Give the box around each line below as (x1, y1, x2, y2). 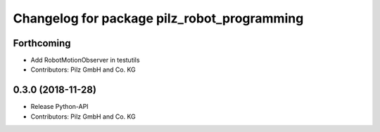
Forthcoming (13, 37, 71, 49)
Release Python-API (30, 103, 89, 111)
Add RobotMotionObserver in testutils (30, 56, 140, 65)
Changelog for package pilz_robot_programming (13, 11, 304, 26)
